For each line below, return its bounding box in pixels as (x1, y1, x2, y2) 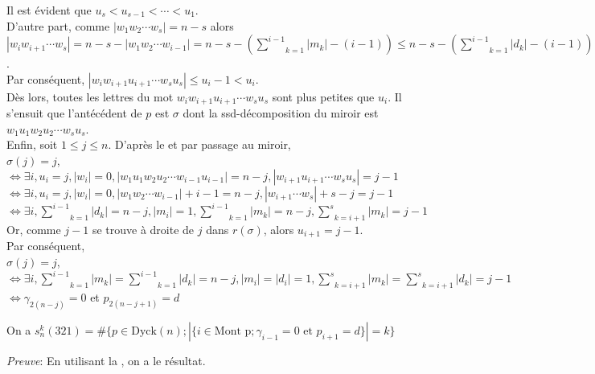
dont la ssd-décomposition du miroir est (183, 105, 379, 121)
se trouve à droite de (92, 220, 195, 237)
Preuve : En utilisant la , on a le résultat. (6, 351, 206, 368)
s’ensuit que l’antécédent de (6, 105, 142, 121)
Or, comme (6, 220, 61, 237)
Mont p (214, 325, 252, 337)
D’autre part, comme (6, 17, 110, 34)
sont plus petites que (272, 88, 375, 105)
